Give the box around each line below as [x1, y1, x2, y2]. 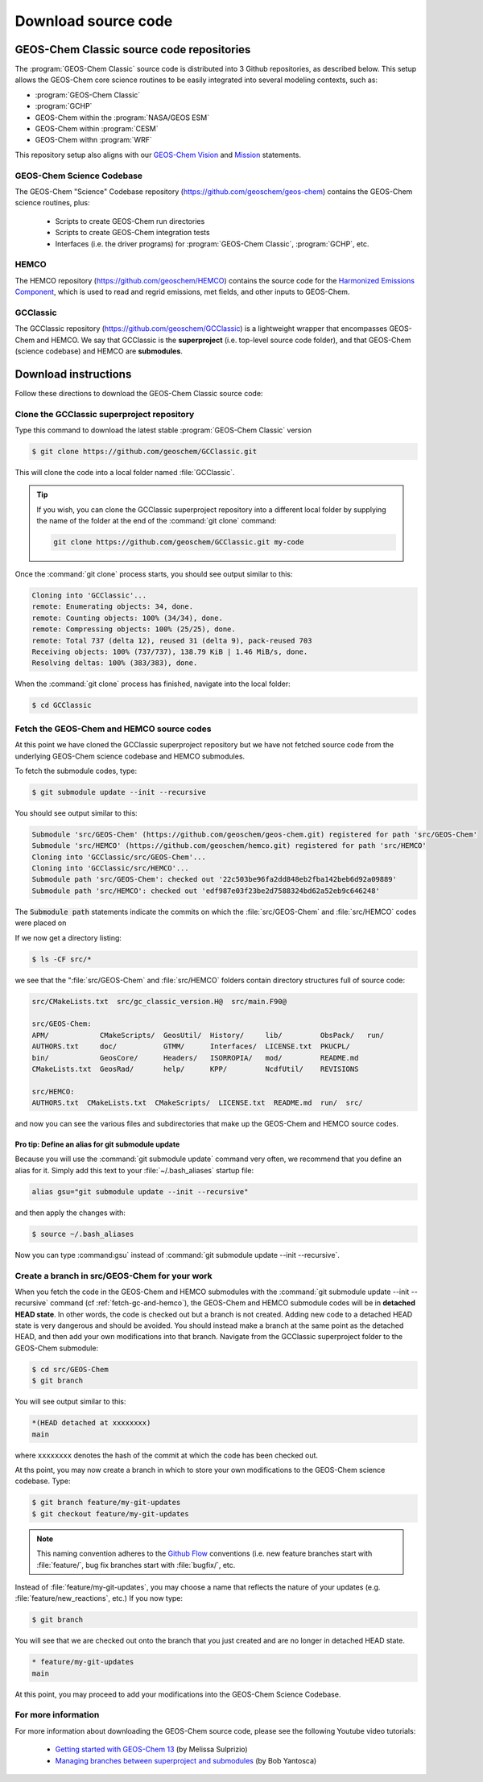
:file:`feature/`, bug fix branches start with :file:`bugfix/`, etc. [36, 1560, 236, 1569]
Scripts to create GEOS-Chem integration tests [55, 228, 210, 238]
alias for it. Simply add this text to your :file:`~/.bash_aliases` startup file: [14, 1165, 254, 1175]
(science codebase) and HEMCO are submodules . [14, 346, 183, 356]
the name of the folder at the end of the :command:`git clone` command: [36, 516, 277, 526]
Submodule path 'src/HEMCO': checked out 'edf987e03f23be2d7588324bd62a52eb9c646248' [31, 886, 380, 895]
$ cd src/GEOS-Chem [31, 1365, 109, 1374]
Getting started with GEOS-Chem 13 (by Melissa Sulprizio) [55, 1744, 249, 1755]
